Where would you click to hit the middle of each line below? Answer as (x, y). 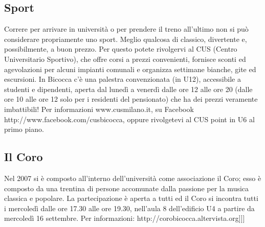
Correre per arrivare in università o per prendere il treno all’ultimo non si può (126, 29)
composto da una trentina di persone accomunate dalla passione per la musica (127, 188)
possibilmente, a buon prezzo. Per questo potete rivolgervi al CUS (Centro (121, 49)
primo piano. (24, 129)
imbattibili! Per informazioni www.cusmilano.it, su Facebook (99, 109)
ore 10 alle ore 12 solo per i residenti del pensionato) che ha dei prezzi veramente (131, 99)
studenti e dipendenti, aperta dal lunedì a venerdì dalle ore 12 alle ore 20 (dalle (128, 89)
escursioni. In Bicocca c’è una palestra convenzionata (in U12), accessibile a (123, 79)
